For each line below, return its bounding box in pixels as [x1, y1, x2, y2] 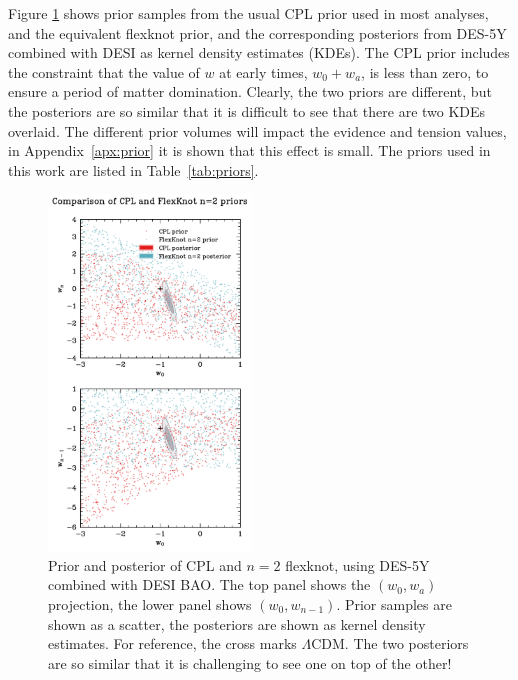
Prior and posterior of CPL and [48, 554, 242, 575]
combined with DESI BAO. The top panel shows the [48, 574, 371, 595]
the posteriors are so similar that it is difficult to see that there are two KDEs [8, 100, 486, 121]
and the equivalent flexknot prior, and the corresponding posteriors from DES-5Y [8, 22, 507, 43]
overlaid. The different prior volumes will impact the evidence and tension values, [8, 120, 507, 141]
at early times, [219, 61, 308, 82]
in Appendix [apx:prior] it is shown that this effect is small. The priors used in [8, 140, 491, 161]
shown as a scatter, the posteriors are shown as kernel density [48, 613, 426, 634]
